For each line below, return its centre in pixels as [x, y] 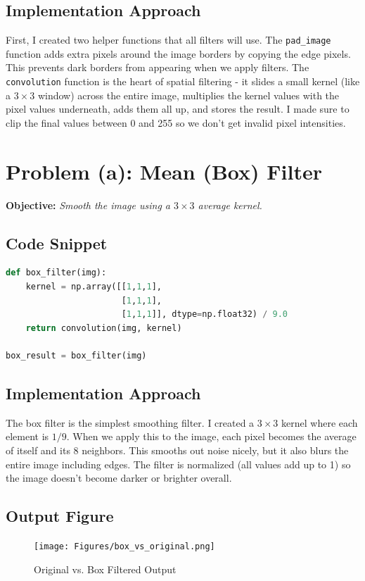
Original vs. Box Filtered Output [105, 569]
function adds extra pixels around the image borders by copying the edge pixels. [178, 53]
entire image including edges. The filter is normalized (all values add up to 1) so [178, 464]
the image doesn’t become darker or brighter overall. [119, 478]
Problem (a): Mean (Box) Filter [164, 171]
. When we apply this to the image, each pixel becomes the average [211, 436]
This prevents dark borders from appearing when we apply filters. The [158, 67]
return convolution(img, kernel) [104, 328]
